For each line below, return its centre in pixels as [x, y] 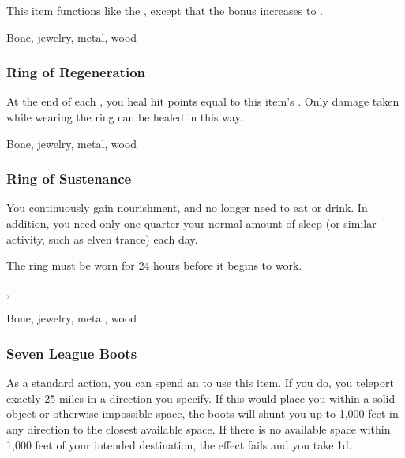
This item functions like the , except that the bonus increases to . [165, 10]
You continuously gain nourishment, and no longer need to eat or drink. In [187, 208]
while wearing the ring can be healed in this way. [125, 117]
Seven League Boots [72, 353]
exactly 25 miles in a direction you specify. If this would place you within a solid [201, 398]
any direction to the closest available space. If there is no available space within [199, 428]
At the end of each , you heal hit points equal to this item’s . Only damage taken [203, 101]
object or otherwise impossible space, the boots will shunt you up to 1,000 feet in [202, 413]
